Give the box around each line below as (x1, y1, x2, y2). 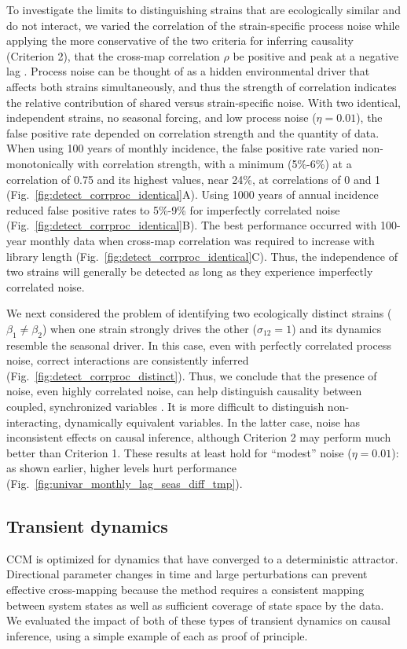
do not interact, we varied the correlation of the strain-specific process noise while (6, 16, 400, 33)
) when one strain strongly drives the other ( (42, 320, 257, 336)
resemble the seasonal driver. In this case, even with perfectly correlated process (6, 336, 391, 353)
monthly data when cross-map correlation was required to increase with (30, 232, 375, 248)
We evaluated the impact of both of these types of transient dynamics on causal (6, 612, 390, 629)
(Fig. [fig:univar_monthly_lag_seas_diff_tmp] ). (6, 475, 243, 492)
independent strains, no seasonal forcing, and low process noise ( (6, 109, 317, 126)
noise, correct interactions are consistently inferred (6, 352, 249, 368)
